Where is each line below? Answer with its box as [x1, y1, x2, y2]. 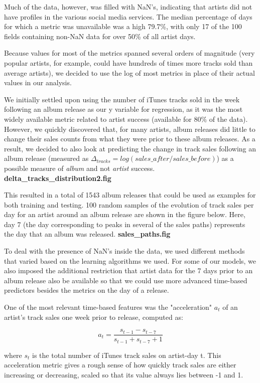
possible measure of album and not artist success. [4, 162, 155, 173]
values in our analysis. [4, 77, 72, 88]
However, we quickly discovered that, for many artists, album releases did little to [4, 123, 255, 134]
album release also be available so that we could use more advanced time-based [4, 275, 247, 285]
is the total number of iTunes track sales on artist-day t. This [32, 349, 221, 360]
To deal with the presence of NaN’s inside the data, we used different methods [4, 246, 245, 256]
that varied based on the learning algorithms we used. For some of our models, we [4, 255, 256, 266]
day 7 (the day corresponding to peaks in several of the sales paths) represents [4, 219, 245, 229]
